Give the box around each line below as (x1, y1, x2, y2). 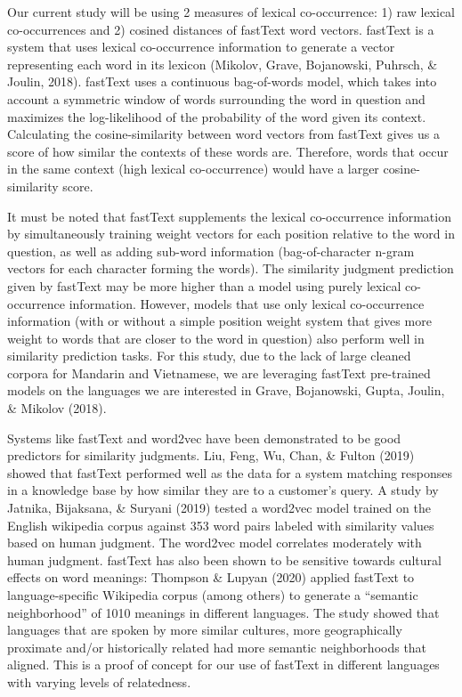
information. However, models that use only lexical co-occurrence (69, 294, 425, 312)
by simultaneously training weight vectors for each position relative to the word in (7, 224, 455, 243)
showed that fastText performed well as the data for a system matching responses (7, 463, 453, 482)
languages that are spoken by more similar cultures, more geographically (7, 620, 402, 639)
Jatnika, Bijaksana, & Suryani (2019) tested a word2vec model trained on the (7, 498, 431, 517)
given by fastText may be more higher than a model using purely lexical (7, 276, 401, 295)
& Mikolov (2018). (7, 399, 107, 417)
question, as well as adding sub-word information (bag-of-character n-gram (7, 241, 415, 260)
